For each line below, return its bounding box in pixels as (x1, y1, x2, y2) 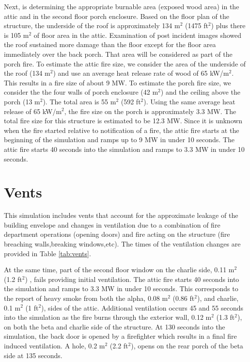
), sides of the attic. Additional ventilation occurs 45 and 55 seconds (41, 302, 244, 313)
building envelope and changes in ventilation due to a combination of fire (4, 219, 220, 230)
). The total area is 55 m (43, 96, 116, 106)
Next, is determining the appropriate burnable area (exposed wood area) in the (4, 1, 239, 11)
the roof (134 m (4, 68, 50, 78)
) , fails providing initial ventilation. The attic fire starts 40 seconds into (25, 274, 239, 284)
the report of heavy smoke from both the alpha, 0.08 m (4, 293, 168, 303)
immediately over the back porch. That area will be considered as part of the (4, 49, 233, 59)
